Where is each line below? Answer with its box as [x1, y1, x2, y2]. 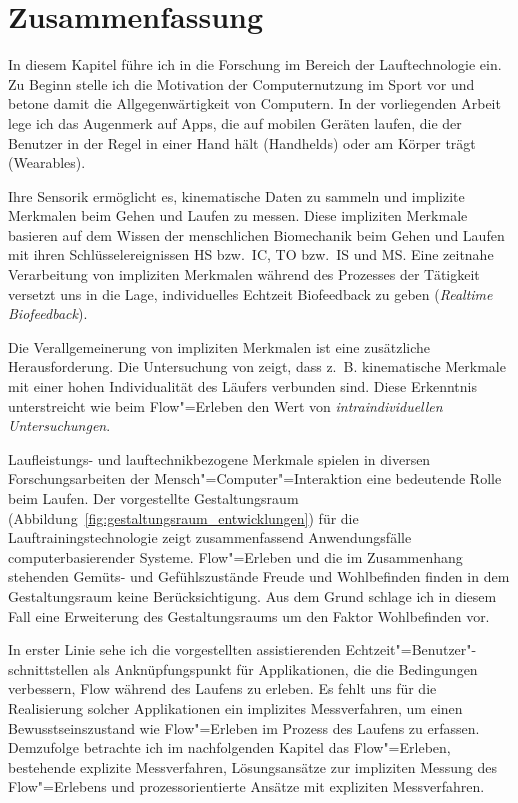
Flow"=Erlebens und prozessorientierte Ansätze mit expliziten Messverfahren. [8, 776, 485, 797]
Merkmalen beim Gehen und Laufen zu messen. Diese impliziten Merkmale [8, 205, 468, 226]
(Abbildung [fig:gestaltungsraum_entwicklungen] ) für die [8, 507, 359, 528]
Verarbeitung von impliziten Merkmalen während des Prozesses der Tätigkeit [8, 264, 480, 285]
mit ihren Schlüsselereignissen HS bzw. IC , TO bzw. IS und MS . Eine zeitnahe [8, 244, 494, 265]
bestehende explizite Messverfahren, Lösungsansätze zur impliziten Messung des [8, 756, 498, 777]
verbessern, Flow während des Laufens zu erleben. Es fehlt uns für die [8, 678, 437, 699]
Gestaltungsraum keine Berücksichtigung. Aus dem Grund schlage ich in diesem [8, 585, 497, 606]
